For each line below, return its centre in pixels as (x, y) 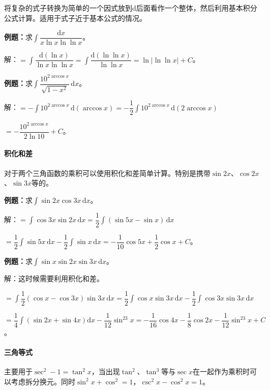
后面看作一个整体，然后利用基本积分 (197, 8)
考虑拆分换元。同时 (43, 381)
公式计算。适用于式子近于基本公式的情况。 (75, 18)
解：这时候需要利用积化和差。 (54, 278)
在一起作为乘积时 (221, 371)
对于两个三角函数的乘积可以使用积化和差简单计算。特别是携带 (107, 173)
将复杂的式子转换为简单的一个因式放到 (68, 8)
